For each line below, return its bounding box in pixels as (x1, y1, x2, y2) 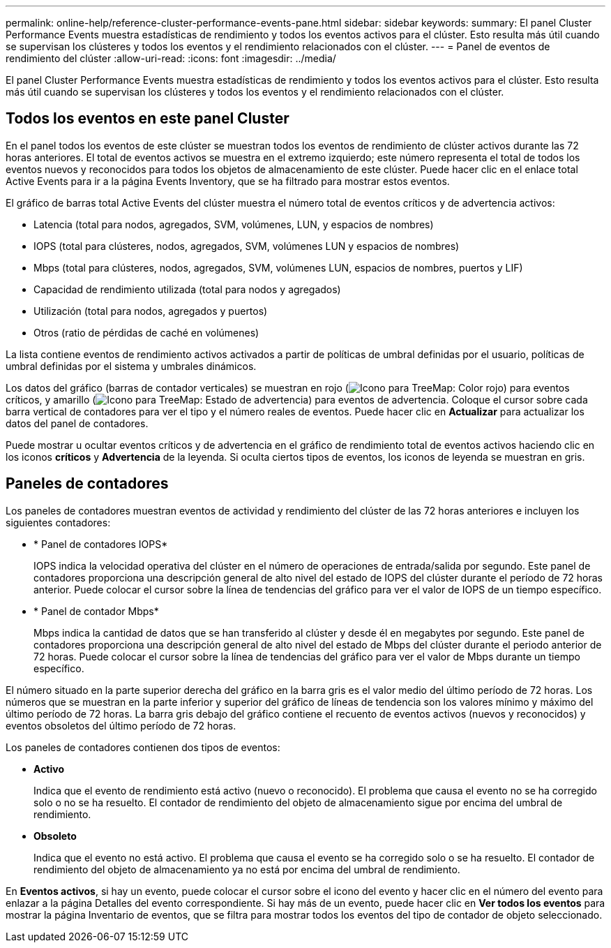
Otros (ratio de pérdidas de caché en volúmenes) (33, 326, 259, 339)
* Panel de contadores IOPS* (33, 538, 168, 550)
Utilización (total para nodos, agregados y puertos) (33, 304, 268, 317)
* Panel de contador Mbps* (33, 605, 159, 617)
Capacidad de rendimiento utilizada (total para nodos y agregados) (33, 283, 341, 295)
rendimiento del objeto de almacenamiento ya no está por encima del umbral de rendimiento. (33, 863, 460, 875)
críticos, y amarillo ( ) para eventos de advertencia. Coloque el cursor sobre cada (6, 393, 588, 406)
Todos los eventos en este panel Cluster (6, 110, 289, 128)
